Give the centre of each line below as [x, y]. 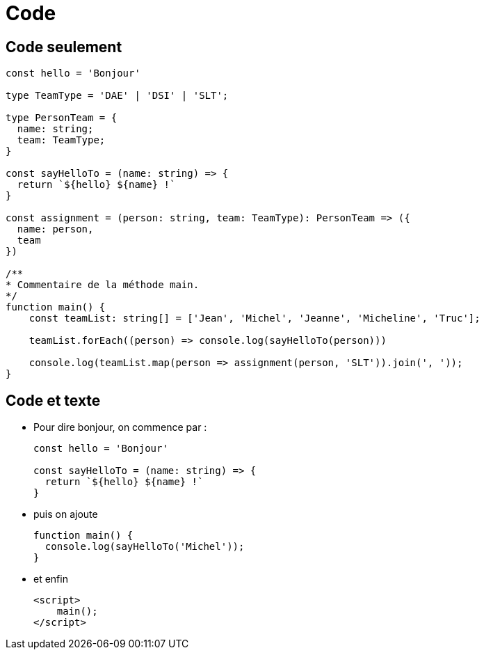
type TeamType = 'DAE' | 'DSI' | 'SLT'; [117, 96]
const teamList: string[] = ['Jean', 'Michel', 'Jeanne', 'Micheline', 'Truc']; [255, 318]
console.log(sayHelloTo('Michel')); [145, 547]
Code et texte [53, 400]
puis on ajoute [66, 514]
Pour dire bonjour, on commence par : [120, 427]
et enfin [51, 579]
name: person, [55, 229]
